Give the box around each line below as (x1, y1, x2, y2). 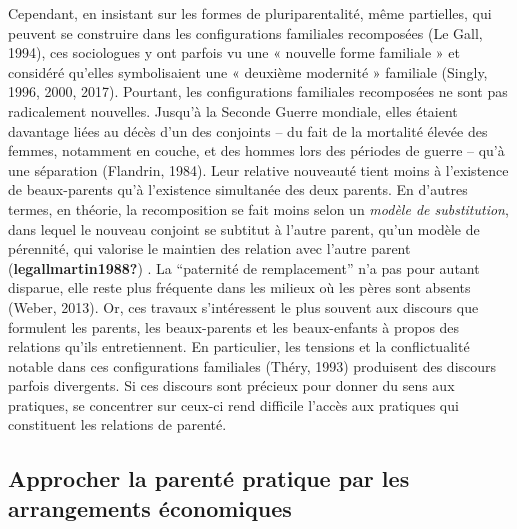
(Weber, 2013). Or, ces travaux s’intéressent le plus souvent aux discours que (8, 296, 479, 317)
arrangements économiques (8, 492, 292, 523)
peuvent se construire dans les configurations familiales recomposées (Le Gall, (8, 22, 483, 43)
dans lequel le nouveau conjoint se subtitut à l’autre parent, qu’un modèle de (8, 218, 480, 239)
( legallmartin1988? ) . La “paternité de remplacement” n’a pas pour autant (8, 257, 480, 278)
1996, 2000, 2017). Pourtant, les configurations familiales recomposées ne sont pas (8, 81, 508, 102)
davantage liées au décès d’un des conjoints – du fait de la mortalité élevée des (8, 120, 488, 141)
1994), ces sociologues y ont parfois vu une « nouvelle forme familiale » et (8, 42, 460, 63)
